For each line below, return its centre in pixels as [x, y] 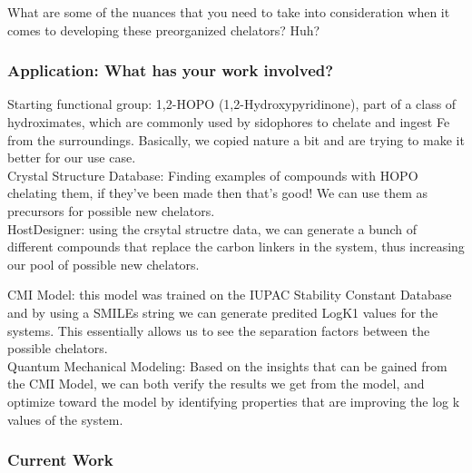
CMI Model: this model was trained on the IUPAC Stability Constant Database [230, 295]
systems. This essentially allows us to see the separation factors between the [219, 330]
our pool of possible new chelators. [103, 264]
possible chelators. [58, 348]
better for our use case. [72, 158]
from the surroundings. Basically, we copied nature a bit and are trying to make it [236, 139]
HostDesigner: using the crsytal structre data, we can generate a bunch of [212, 228]
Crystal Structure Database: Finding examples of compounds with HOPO [213, 175]
